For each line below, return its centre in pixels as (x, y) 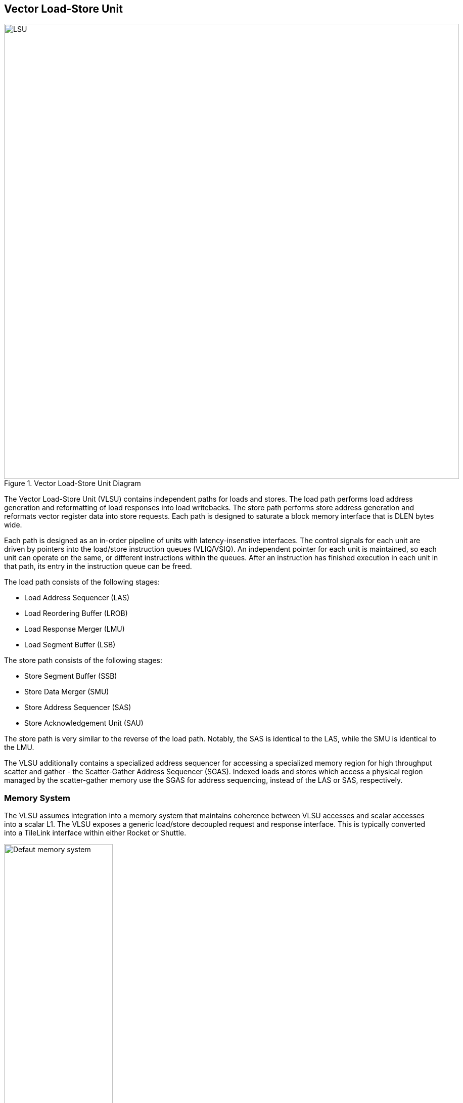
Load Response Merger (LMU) (75, 629)
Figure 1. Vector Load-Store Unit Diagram (73, 483)
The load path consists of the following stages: (82, 582)
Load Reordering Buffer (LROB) (76, 613)
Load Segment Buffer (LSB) (70, 645)
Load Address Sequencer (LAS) (77, 598)
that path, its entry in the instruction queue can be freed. (98, 566)
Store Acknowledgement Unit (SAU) (84, 723)
